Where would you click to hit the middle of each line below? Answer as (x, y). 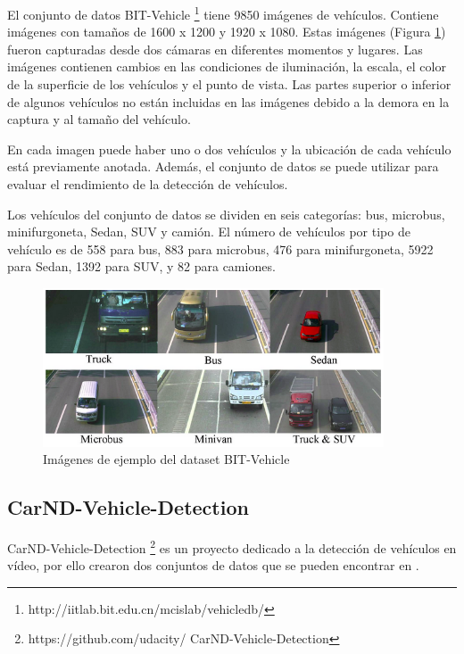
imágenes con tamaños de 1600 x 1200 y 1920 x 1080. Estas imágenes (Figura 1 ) (227, 32)
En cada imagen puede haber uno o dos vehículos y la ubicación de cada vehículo (229, 149)
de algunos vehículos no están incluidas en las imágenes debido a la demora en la (228, 101)
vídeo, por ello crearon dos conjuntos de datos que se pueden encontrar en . (213, 565)
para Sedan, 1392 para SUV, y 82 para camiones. (141, 266)
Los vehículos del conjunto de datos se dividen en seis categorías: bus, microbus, (226, 214)
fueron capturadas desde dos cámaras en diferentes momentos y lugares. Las (215, 49)
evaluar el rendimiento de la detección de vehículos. (148, 184)
